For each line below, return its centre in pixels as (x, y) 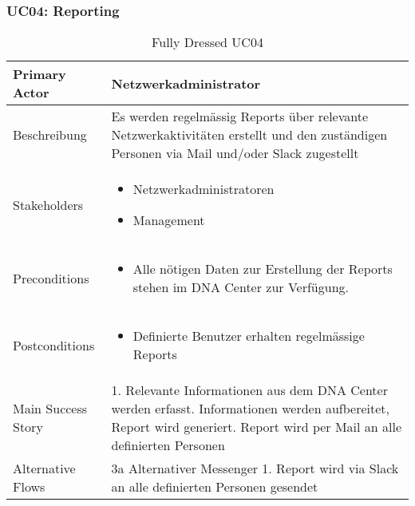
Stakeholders (48, 204)
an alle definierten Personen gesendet (215, 487)
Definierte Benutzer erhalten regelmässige (249, 336)
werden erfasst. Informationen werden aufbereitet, (251, 409)
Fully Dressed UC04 (207, 42)
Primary (40, 74)
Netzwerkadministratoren (204, 189)
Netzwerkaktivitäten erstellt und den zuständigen (249, 135)
